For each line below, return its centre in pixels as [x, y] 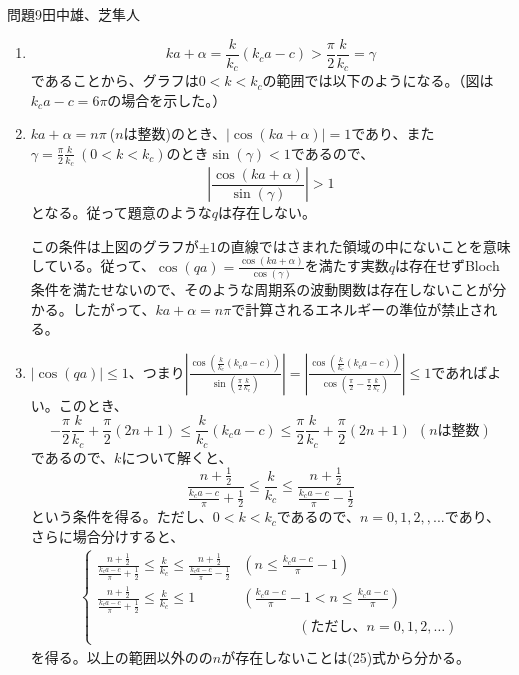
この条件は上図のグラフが [114, 245]
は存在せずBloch [447, 265]
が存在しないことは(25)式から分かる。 [346, 656]
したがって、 [114, 308]
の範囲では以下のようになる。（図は [378, 80]
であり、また [393, 133]
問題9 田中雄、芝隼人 [73, 14]
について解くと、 [177, 456]
